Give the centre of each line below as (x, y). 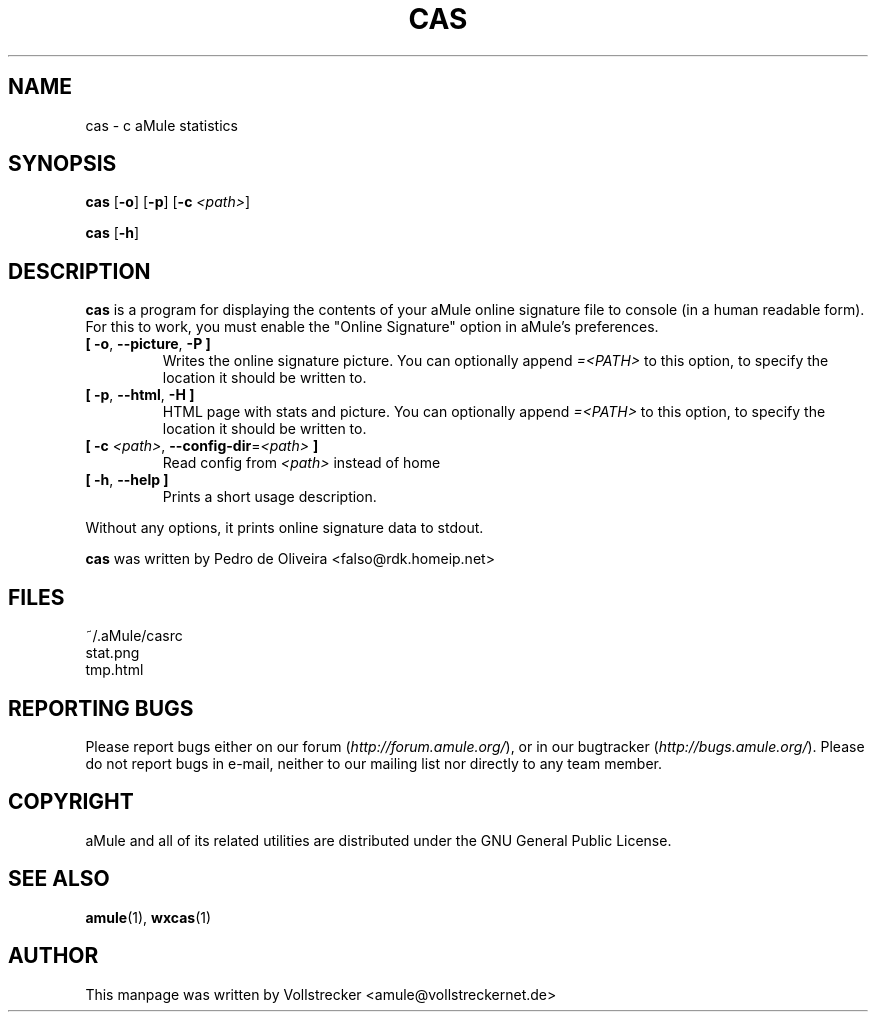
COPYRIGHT (71, 802)
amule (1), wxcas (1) (148, 917)
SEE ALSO (59, 879)
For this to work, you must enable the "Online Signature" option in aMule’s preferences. (372, 327)
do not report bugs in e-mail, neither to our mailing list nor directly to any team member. (374, 763)
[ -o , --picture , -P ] (148, 344)
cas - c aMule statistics (161, 125)
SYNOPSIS (62, 164)
